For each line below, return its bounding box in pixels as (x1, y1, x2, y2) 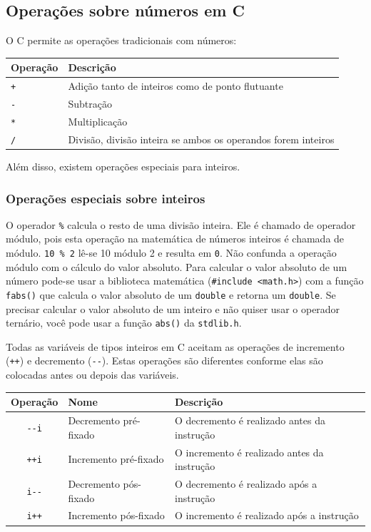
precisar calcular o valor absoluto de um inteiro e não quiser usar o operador (6, 301, 340, 316)
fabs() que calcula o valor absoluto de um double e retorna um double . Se (6, 287, 336, 302)
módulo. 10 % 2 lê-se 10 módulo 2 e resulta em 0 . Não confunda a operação (6, 245, 337, 260)
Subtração (68, 96, 112, 111)
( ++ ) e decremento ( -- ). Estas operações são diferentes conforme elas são (6, 353, 323, 368)
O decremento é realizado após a (175, 476, 317, 491)
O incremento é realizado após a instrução (175, 508, 359, 523)
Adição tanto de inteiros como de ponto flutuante (68, 78, 283, 93)
